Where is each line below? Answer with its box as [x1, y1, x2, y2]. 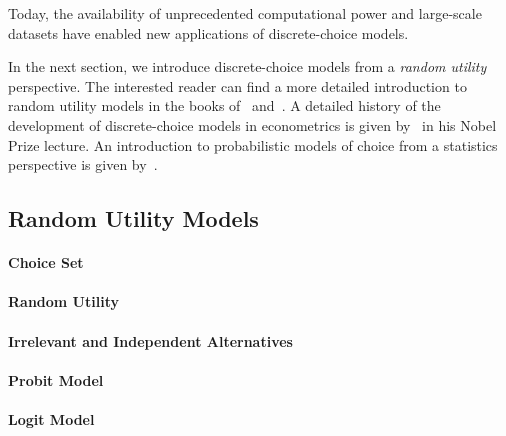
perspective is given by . [8, 154, 158, 175]
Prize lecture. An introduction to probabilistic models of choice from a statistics [8, 134, 498, 155]
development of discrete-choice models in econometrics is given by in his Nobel [8, 114, 497, 135]
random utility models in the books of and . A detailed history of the [8, 95, 441, 116]
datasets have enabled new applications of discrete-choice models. [8, 22, 409, 43]
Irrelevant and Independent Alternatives [8, 330, 293, 351]
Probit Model [8, 369, 104, 390]
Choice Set [8, 252, 84, 273]
